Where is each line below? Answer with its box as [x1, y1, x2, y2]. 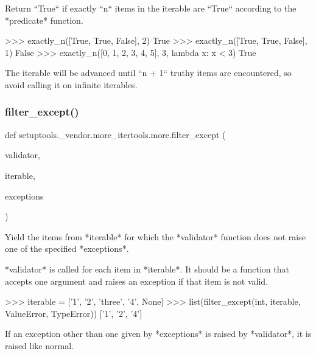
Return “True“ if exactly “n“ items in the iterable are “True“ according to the [5, 2, 297, 14]
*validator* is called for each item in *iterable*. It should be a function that [5, 262, 289, 275]
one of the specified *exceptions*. [5, 242, 129, 255]
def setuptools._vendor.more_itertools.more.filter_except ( [5, 128, 226, 141]
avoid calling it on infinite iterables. [5, 78, 138, 91]
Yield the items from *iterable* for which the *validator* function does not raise [5, 230, 306, 243]
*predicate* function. [5, 13, 83, 26]
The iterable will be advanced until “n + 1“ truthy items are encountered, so [5, 66, 292, 79]
